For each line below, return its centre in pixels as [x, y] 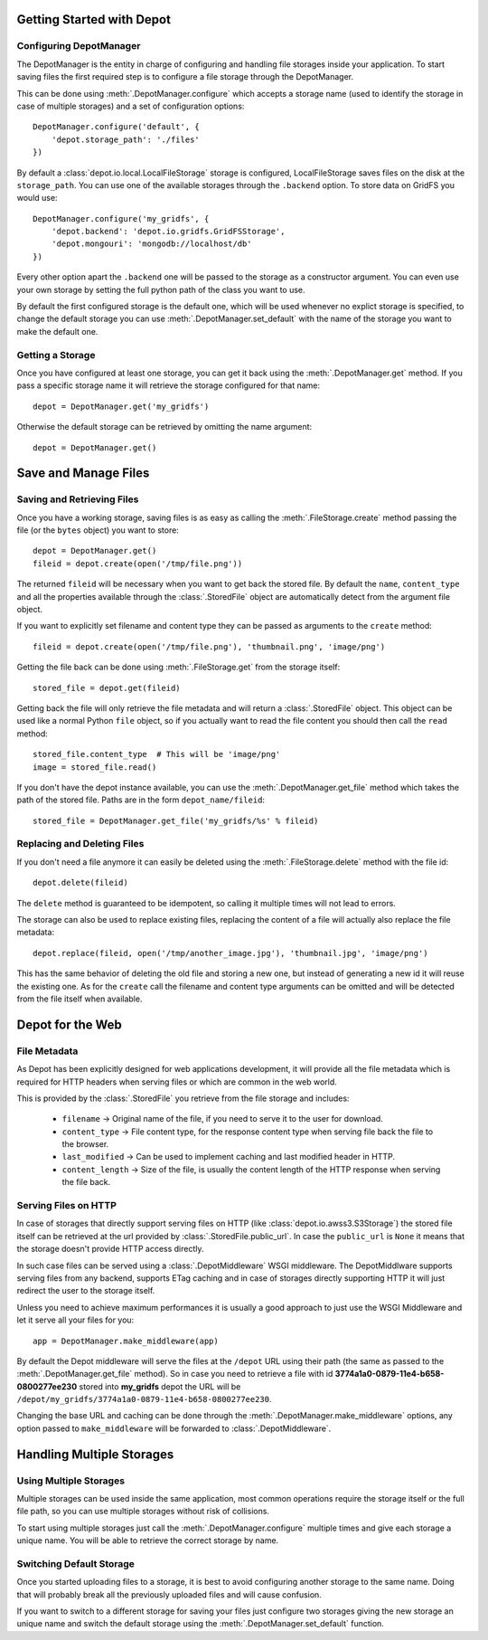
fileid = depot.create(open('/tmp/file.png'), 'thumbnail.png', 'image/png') [209, 646]
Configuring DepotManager [79, 46]
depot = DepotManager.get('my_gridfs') [121, 406]
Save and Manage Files [83, 474]
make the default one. [57, 331]
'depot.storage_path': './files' [126, 139]
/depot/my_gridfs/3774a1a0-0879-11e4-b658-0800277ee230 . [144, 1399]
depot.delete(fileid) [80, 883]
